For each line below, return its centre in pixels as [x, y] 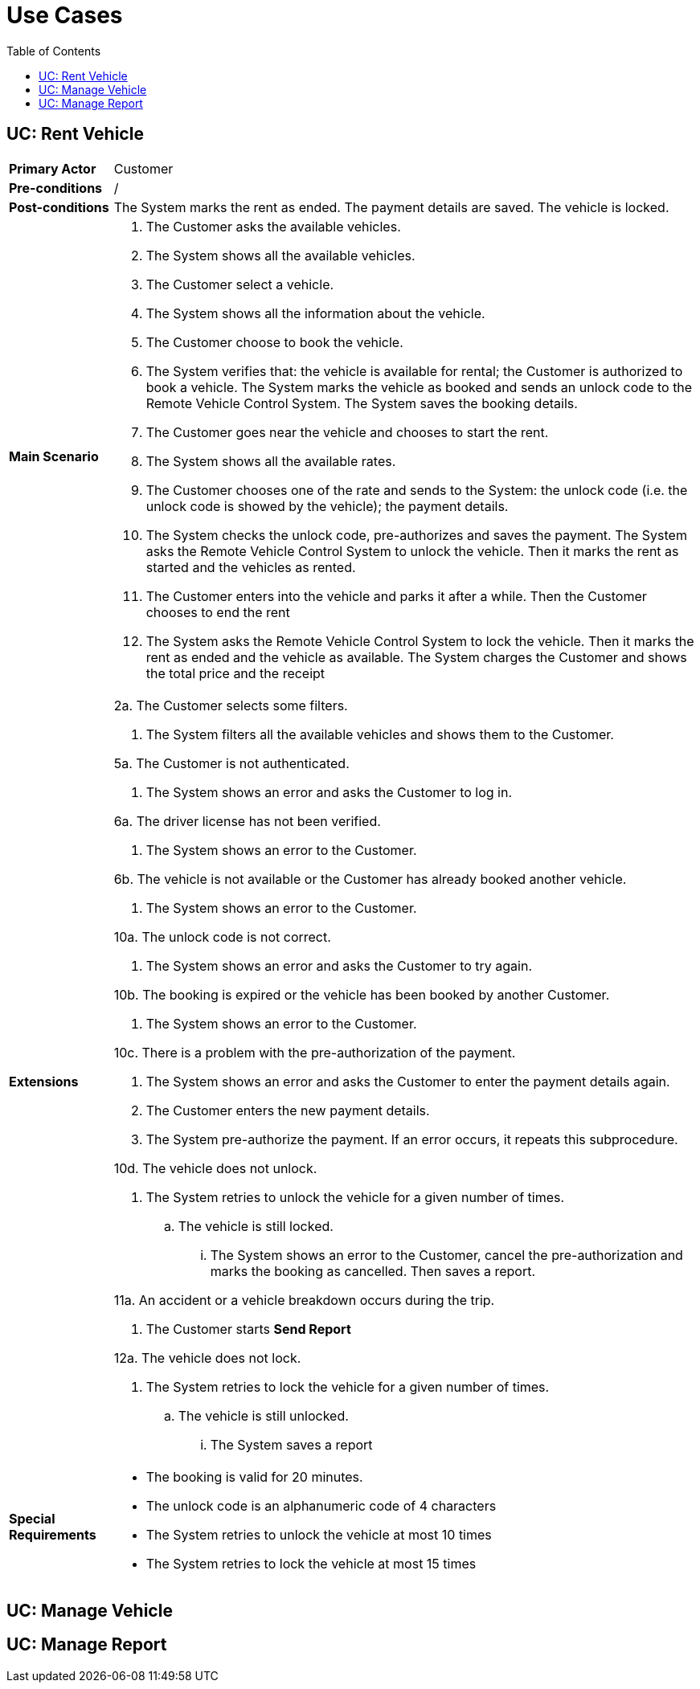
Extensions [44, 1081]
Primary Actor [53, 168]
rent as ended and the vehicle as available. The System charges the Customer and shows [416, 657]
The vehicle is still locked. [256, 1226]
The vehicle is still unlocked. [263, 1415]
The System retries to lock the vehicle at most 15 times [311, 1563]
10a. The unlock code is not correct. [222, 937]
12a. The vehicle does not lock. [207, 1358]
